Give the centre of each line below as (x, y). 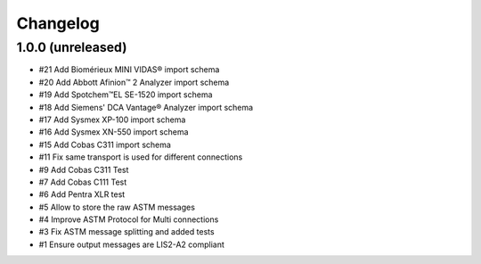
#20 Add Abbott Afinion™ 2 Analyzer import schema (134, 82)
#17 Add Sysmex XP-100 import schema (112, 120)
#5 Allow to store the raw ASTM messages (117, 207)
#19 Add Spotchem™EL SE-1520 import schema (126, 95)
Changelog (58, 23)
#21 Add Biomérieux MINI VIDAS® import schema (129, 70)
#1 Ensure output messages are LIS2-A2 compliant (131, 244)
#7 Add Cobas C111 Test (83, 182)
